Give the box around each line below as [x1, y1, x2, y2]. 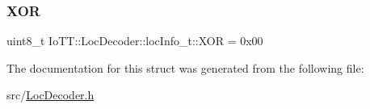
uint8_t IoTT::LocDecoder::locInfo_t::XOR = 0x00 [6, 32, 263, 49]
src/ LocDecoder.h [6, 86, 95, 103]
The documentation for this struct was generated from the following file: [6, 59, 364, 76]
